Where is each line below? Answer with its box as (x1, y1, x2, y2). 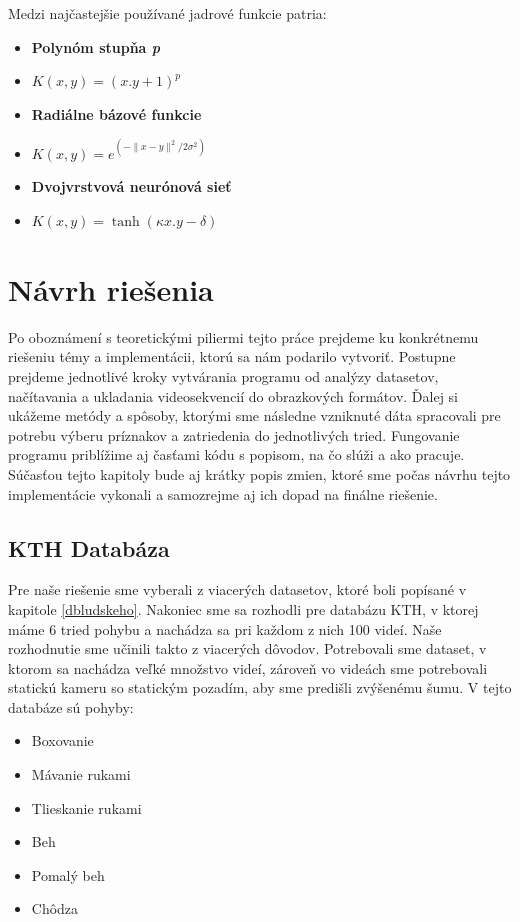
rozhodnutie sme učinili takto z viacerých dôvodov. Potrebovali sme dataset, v (8, 638, 487, 659)
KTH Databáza (8, 532, 170, 563)
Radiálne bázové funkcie (31, 103, 202, 124)
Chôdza (31, 898, 79, 919)
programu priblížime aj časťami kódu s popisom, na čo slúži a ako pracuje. (8, 444, 465, 465)
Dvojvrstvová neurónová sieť (31, 176, 232, 197)
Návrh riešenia (8, 268, 214, 309)
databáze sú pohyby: (8, 696, 134, 717)
